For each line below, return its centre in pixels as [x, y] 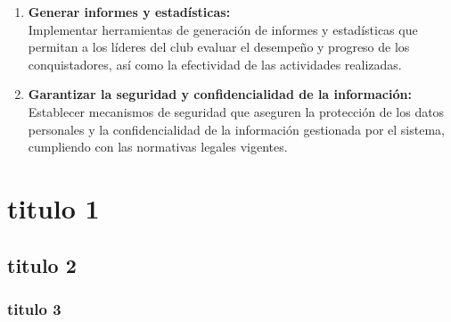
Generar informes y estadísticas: [129, 12]
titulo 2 [42, 264]
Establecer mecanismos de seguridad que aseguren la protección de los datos [236, 111]
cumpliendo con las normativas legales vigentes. [158, 147]
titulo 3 [34, 308]
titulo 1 [53, 207]
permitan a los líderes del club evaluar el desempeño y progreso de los [219, 47]
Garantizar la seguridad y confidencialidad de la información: [220, 94]
